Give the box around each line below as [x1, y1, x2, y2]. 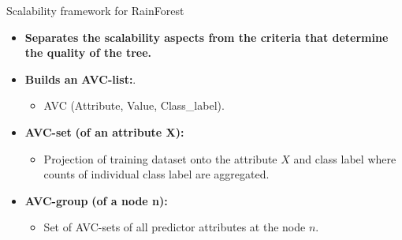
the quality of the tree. [24, 44, 151, 61]
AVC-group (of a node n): [24, 192, 168, 208]
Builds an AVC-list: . [24, 70, 136, 87]
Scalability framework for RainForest [6, 2, 184, 18]
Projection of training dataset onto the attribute [43, 150, 277, 167]
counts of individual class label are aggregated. [43, 166, 270, 182]
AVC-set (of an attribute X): [24, 123, 184, 140]
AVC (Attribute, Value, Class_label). [43, 97, 225, 114]
